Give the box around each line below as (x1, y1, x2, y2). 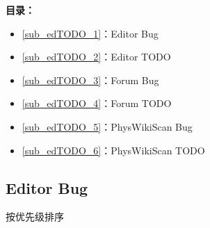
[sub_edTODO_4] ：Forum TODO (22, 96, 172, 111)
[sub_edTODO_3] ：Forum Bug (22, 72, 159, 87)
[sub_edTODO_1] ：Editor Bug (22, 26, 159, 40)
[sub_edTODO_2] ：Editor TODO (22, 49, 171, 64)
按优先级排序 (6, 209, 64, 224)
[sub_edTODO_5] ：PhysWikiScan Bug (22, 119, 193, 133)
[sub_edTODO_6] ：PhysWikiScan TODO (22, 142, 205, 157)
